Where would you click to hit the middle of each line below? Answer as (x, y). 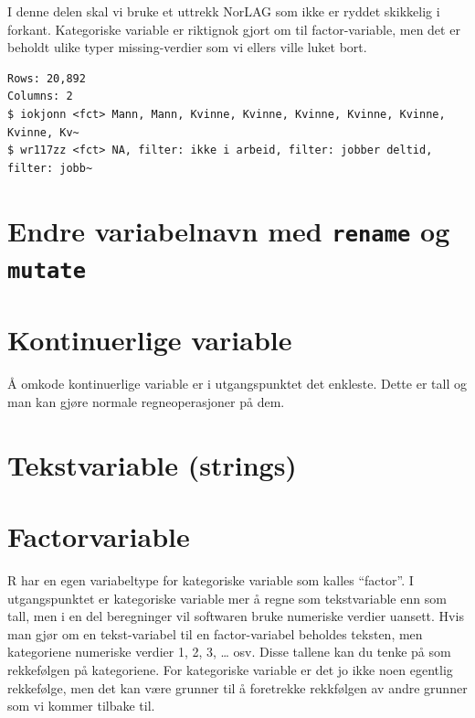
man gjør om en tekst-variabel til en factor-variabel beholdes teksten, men (215, 633)
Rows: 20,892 (47, 78)
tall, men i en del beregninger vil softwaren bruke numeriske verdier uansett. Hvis (236, 616)
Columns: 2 (40, 96)
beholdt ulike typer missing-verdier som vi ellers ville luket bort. (187, 47)
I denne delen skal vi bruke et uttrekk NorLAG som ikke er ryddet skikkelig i (224, 11)
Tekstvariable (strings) (152, 464)
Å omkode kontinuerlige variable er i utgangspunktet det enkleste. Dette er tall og (237, 384)
